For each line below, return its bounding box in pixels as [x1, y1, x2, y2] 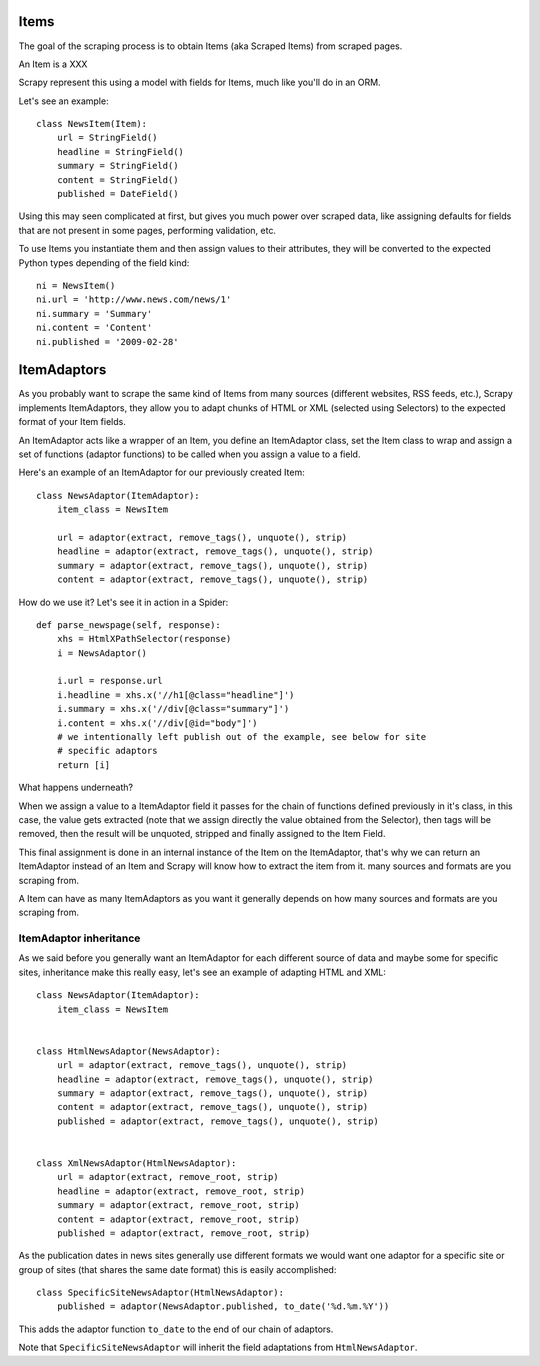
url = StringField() [56, 132, 158, 144]
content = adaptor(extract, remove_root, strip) [56, 1213, 300, 1225]
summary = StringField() [56, 160, 179, 172]
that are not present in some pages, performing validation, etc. [18, 224, 277, 236]
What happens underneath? [18, 781, 134, 794]
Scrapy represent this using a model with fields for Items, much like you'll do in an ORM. [18, 76, 381, 89]
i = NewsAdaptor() [56, 647, 148, 659]
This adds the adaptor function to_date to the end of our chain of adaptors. [18, 1323, 334, 1335]
